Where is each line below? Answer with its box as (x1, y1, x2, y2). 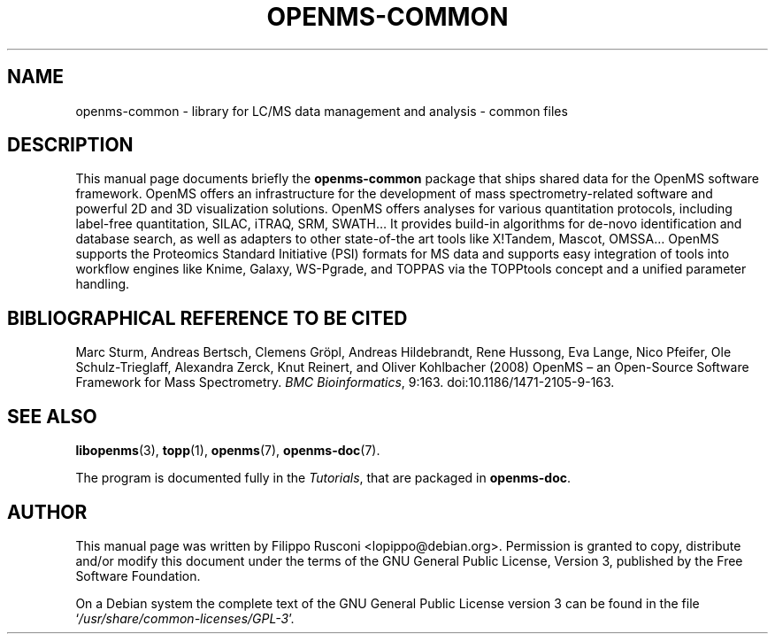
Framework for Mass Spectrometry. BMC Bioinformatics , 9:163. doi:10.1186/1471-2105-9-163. (75, 375, 615, 390)
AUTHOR (7, 500, 88, 523)
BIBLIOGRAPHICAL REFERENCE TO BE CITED (7, 306, 408, 329)
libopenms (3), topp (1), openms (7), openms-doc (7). (75, 443, 380, 459)
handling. (75, 276, 130, 292)
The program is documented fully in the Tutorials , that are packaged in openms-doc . (75, 470, 572, 486)
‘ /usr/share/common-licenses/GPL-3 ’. (75, 610, 295, 626)
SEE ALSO (7, 405, 97, 428)
